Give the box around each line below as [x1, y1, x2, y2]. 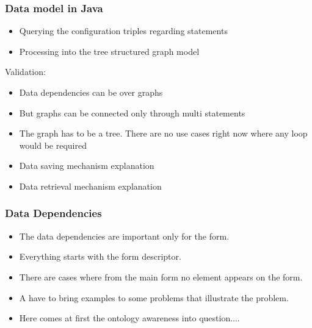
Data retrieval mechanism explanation [19, 179, 162, 192]
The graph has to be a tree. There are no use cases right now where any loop [19, 127, 308, 140]
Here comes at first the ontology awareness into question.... [19, 312, 240, 324]
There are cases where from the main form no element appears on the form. [19, 270, 303, 283]
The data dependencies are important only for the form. [19, 229, 230, 242]
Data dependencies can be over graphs [19, 86, 163, 98]
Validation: [5, 65, 46, 78]
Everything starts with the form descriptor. [19, 250, 181, 263]
